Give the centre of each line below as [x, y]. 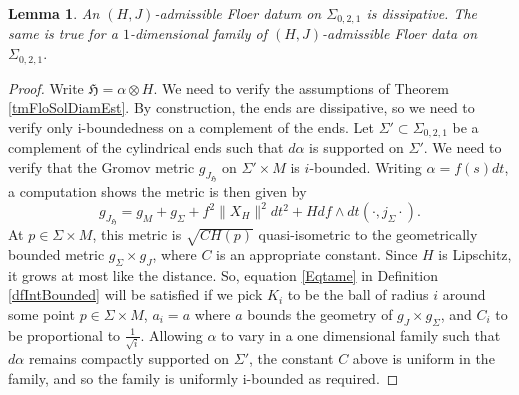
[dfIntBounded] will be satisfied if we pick [135, 294]
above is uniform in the [423, 358]
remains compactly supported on [129, 358]
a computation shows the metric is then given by [157, 190]
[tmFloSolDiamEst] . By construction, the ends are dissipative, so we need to [241, 107]
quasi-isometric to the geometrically [368, 234]
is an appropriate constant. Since [317, 254]
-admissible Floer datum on [238, 13]
